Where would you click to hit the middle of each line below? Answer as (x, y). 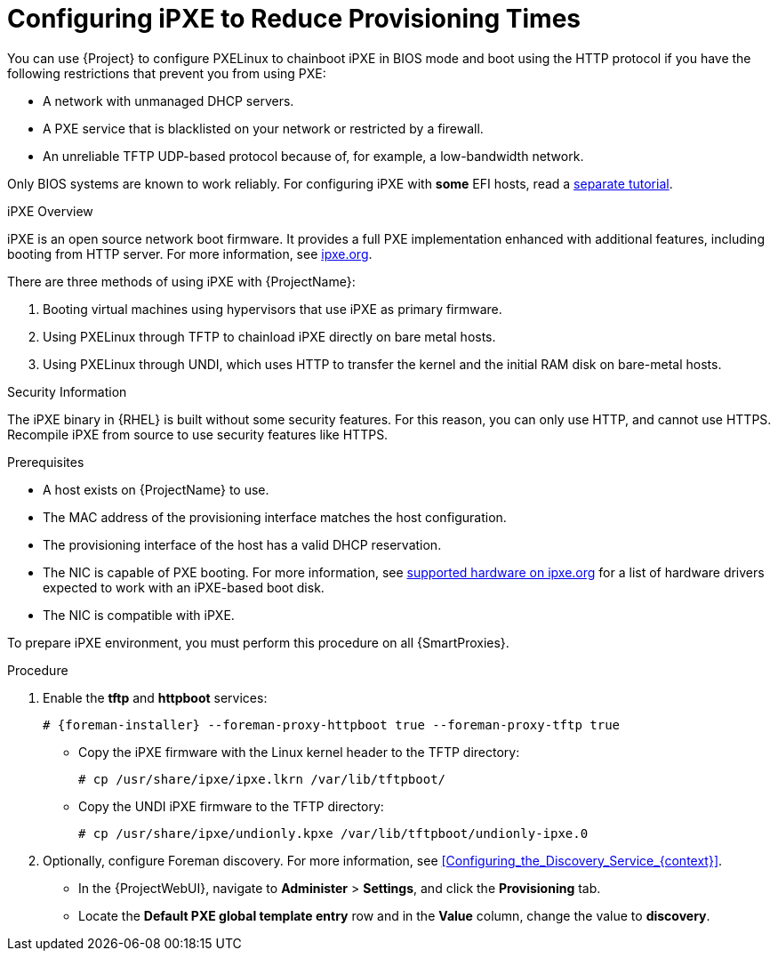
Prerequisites (46, 462)
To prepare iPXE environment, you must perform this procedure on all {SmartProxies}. (258, 642)
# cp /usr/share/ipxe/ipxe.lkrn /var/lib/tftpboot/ (262, 779)
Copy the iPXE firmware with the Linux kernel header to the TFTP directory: (299, 752)
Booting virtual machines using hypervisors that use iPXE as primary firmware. (273, 309)
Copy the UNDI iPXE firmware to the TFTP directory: (231, 806)
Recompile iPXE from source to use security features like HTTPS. (198, 434)
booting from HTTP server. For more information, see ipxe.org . (190, 254)
